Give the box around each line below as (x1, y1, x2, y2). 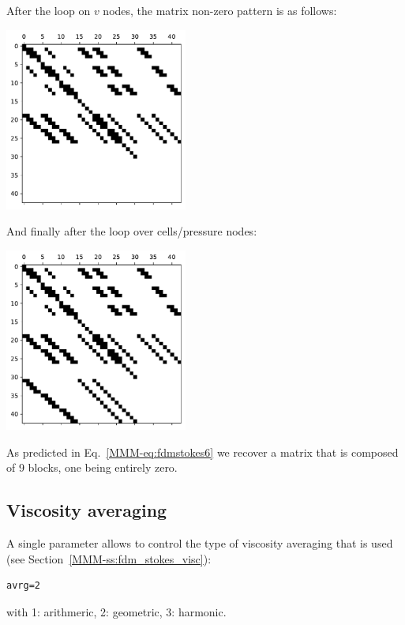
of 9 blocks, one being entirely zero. (6, 459, 178, 476)
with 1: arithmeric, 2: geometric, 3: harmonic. (6, 603, 227, 619)
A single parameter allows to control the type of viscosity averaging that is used (6, 535, 393, 552)
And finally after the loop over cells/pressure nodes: (6, 223, 257, 239)
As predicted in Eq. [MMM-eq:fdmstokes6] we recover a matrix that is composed (6, 443, 399, 460)
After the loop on (6, 2, 91, 18)
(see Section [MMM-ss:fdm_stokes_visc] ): (6, 550, 212, 567)
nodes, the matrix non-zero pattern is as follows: (103, 2, 337, 18)
